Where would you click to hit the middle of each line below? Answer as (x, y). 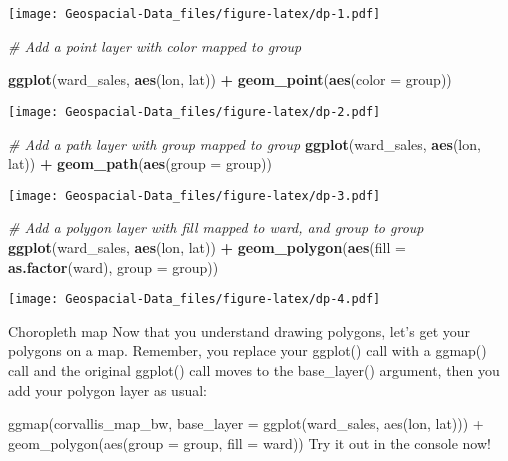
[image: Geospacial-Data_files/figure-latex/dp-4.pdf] (194, 299)
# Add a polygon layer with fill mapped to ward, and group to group (216, 227)
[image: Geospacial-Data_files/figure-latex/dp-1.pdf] (194, 14)
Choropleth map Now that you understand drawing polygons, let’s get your (239, 330)
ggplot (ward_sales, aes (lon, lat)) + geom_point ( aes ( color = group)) (230, 79)
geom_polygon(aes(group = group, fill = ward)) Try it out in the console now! (249, 442)
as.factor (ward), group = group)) (113, 266)
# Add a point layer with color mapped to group (155, 45)
